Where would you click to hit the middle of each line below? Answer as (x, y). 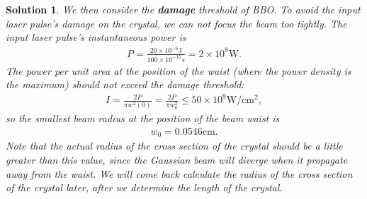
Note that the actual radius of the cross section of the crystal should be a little (174, 146)
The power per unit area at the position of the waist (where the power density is (179, 70)
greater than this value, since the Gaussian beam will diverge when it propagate (177, 160)
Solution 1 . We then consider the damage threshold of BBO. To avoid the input (183, 9)
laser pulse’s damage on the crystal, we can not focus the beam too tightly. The (176, 23)
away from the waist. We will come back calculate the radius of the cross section (179, 173)
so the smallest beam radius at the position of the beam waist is (143, 118)
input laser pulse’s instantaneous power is (96, 37)
